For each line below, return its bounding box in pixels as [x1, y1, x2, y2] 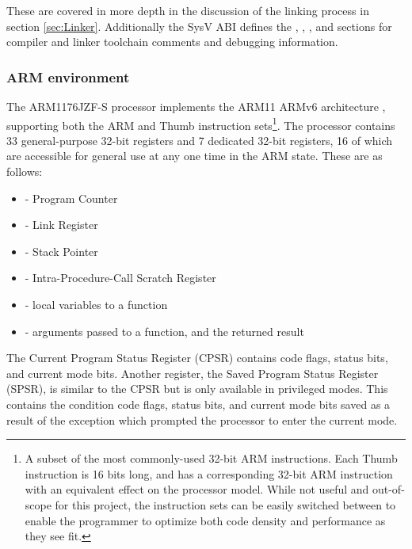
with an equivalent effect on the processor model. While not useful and [25, 481, 369, 498]
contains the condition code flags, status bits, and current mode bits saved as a [6, 395, 391, 412]
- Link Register [25, 216, 98, 233]
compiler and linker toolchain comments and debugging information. [6, 33, 338, 50]
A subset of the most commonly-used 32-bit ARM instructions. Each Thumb [25, 450, 398, 467]
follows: [6, 163, 43, 180]
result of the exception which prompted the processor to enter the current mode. [6, 411, 398, 428]
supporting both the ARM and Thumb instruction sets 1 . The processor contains [6, 114, 395, 133]
